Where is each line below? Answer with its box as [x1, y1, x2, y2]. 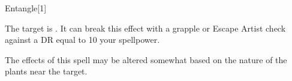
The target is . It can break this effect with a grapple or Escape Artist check [5, 21, 286, 34]
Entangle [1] [5, 2, 47, 14]
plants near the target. [5, 65, 88, 77]
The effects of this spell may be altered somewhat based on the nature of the [5, 53, 287, 66]
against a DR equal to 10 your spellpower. [5, 33, 160, 46]
